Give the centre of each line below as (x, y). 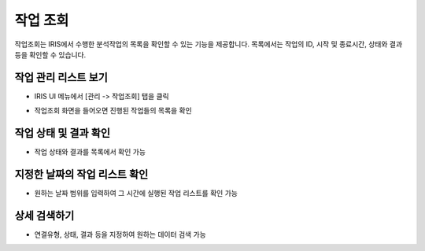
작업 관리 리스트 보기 (61, 78)
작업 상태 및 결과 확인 (62, 133)
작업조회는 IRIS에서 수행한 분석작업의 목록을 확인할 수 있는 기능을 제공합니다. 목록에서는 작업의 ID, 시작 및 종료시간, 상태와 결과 (209, 44)
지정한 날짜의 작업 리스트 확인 (81, 174)
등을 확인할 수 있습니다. (50, 54)
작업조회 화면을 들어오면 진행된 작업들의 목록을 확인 (113, 111)
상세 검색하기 (44, 215)
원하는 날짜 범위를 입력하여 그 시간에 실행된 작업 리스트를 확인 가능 (136, 194)
